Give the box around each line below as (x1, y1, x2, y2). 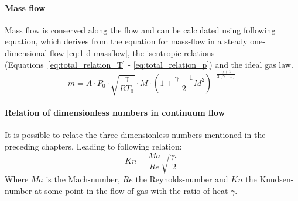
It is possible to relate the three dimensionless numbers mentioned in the (5, 129, 266, 141)
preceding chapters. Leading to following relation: (5, 140, 182, 152)
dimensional (5, 46, 47, 58)
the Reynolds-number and (135, 172, 228, 185)
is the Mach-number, (46, 172, 120, 185)
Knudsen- (259, 172, 294, 185)
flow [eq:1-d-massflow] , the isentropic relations (50, 46, 215, 58)
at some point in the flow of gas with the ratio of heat (34, 184, 228, 196)
